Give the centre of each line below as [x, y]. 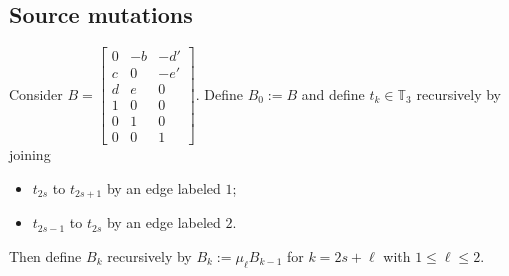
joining [30, 154]
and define [333, 93]
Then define [45, 256]
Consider [36, 93]
